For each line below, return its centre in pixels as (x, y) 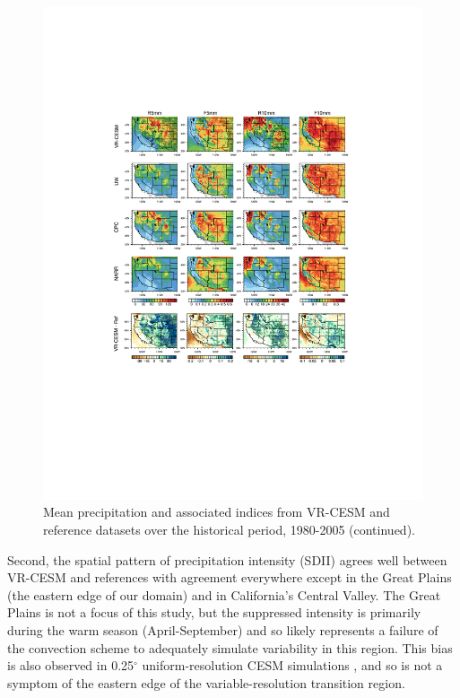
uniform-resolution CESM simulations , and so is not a (292, 665)
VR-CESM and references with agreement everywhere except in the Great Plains (230, 577)
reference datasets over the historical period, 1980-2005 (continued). (229, 530)
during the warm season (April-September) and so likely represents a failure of (223, 630)
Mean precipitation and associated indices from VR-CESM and (217, 512)
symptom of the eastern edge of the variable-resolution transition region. (206, 682)
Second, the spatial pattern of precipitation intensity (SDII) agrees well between (227, 559)
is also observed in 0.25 (71, 665)
